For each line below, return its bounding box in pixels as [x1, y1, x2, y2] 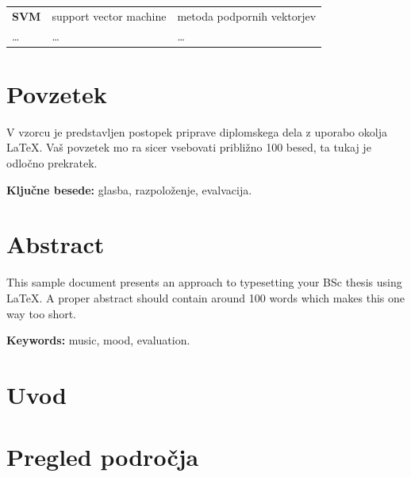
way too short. [6, 305, 77, 321]
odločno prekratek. [6, 155, 98, 171]
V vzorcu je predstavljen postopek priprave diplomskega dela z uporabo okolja [6, 123, 387, 140]
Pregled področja [6, 440, 199, 473]
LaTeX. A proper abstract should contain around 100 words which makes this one [6, 289, 405, 306]
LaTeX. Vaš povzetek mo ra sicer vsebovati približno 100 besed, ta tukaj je [6, 139, 371, 156]
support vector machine [52, 7, 167, 24]
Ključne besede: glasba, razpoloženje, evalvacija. [6, 181, 252, 198]
